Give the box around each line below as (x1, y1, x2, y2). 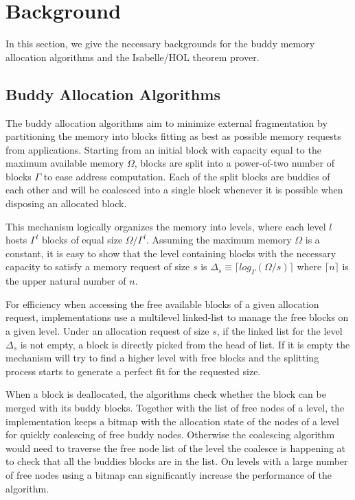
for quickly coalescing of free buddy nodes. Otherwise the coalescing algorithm (5, 427, 335, 442)
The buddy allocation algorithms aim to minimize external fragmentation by (5, 115, 328, 130)
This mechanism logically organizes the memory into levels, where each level (5, 219, 326, 233)
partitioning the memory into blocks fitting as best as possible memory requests (5, 129, 341, 143)
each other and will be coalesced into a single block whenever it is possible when (5, 182, 343, 197)
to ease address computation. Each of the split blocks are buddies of (43, 169, 330, 183)
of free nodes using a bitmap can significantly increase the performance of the (5, 467, 332, 481)
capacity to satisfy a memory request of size (5, 259, 190, 274)
